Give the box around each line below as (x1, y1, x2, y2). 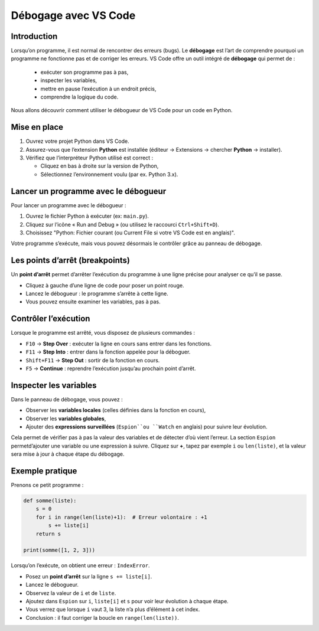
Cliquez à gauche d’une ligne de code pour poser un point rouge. (25, 282, 184, 289)
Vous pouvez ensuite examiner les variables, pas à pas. (25, 298, 161, 305)
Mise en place (11, 122, 64, 132)
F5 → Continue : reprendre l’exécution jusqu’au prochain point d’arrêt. (25, 365, 196, 372)
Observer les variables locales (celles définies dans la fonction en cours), (25, 407, 206, 414)
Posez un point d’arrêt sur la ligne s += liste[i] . (25, 573, 152, 580)
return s (35, 530, 61, 537)
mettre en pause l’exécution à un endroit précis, (40, 85, 157, 92)
